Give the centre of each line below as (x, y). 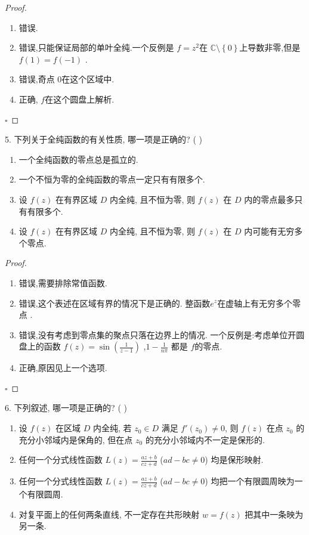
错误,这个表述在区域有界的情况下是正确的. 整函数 (115, 303)
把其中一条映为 (274, 514)
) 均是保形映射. (234, 460)
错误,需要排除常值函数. (63, 282)
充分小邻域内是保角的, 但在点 (76, 439)
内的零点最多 (269, 199)
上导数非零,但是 (270, 47)
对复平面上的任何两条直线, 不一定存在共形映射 (109, 514)
